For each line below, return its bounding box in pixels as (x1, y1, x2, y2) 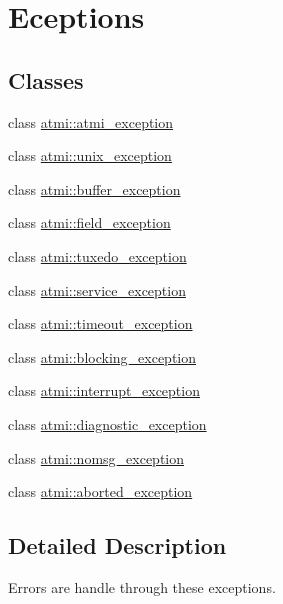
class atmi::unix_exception (8, 145, 172, 166)
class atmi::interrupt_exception (8, 380, 200, 401)
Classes (8, 64, 84, 95)
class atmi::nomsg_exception (8, 447, 185, 468)
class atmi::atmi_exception (8, 111, 174, 132)
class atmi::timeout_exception (8, 313, 193, 334)
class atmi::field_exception (8, 212, 171, 233)
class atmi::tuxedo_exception (8, 245, 187, 266)
